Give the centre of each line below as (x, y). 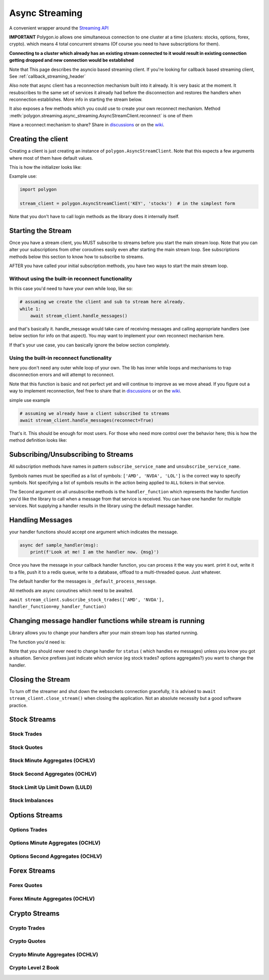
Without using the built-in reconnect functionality (71, 279)
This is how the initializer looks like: (45, 167)
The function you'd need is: (37, 642)
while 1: (30, 309)
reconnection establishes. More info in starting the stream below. (76, 99)
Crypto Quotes (27, 941)
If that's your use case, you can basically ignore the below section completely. (90, 345)
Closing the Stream (40, 679)
